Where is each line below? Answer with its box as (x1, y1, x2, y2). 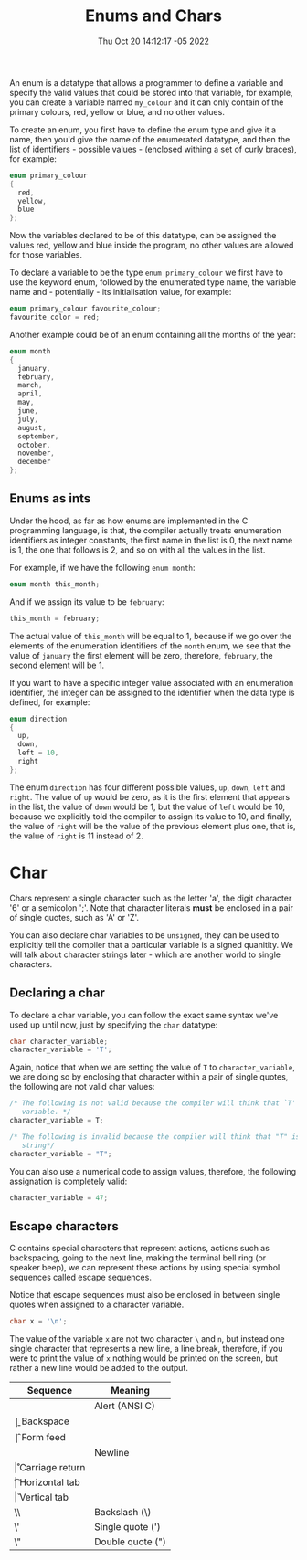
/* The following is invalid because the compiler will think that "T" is (9, 1132, 301, 1142)
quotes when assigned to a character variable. (9, 1299, 185, 1311)
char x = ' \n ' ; (9, 1317, 68, 1326)
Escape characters (9, 1218, 119, 1234)
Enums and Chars (85, 5, 222, 26)
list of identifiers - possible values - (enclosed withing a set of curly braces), (9, 143, 297, 154)
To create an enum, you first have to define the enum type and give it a (9, 124, 277, 135)
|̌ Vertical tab (14, 1491, 69, 1503)
